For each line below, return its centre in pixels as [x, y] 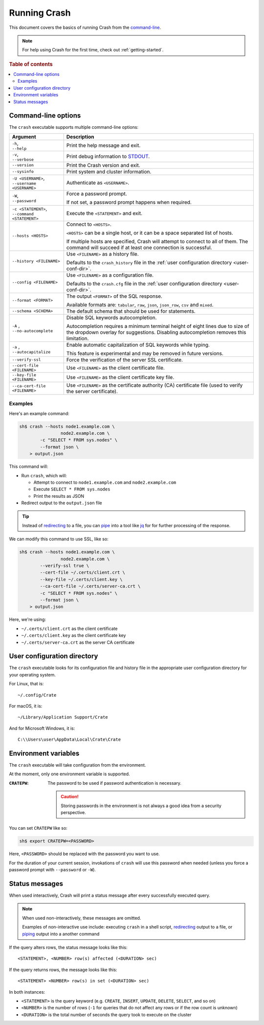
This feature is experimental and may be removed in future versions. [145, 353]
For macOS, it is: [26, 706]
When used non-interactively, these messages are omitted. [82, 918]
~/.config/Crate [37, 695]
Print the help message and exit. [103, 145]
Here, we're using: [28, 620]
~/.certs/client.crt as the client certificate [69, 629]
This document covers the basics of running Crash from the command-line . [85, 27]
